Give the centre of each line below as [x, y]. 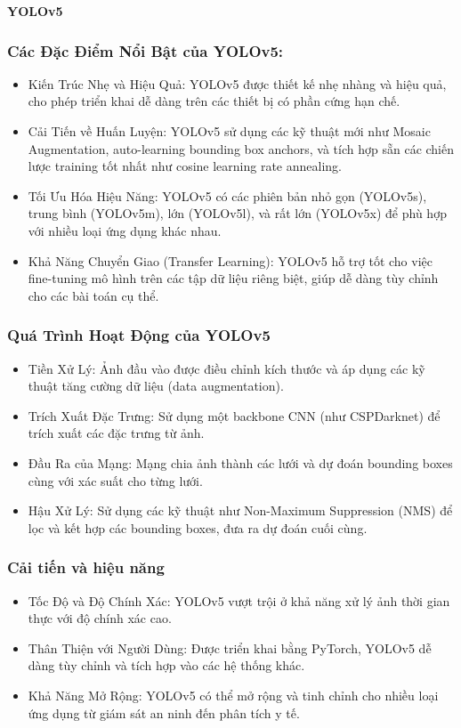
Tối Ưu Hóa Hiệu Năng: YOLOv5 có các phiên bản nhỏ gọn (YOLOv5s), [227, 195]
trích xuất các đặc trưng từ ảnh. [116, 433]
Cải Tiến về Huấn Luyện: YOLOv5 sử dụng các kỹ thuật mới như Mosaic [229, 131]
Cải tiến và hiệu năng [86, 567]
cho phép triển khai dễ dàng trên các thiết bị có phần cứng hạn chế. [214, 101]
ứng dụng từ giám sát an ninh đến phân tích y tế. [164, 712]
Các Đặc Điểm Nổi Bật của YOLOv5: [146, 50]
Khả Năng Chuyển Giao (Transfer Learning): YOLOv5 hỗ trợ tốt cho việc [230, 260]
